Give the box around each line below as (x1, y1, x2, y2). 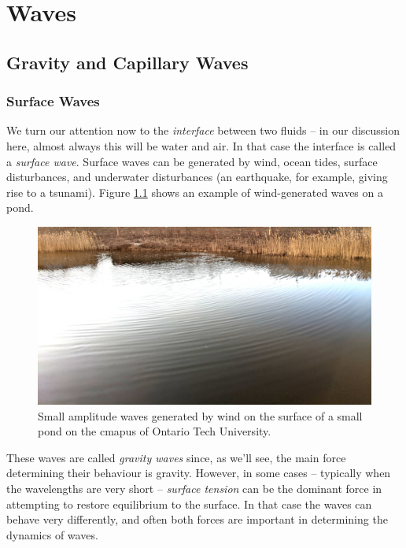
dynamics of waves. (6, 526, 98, 542)
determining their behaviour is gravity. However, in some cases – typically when (6, 465, 391, 481)
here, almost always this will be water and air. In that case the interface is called (6, 137, 397, 154)
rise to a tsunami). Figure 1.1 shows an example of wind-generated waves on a (6, 183, 383, 200)
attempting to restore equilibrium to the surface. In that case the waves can (6, 495, 372, 512)
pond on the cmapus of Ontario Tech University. (38, 423, 271, 439)
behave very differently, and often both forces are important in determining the (6, 511, 388, 528)
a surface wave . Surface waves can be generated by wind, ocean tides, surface (6, 153, 378, 169)
